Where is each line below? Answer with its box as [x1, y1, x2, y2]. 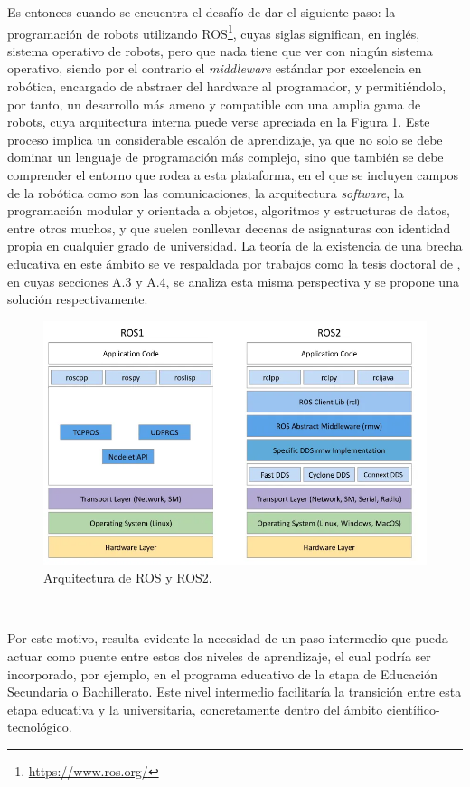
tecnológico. [7, 717, 72, 736]
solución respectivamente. [7, 289, 148, 308]
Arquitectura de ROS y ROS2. [43, 568, 212, 587]
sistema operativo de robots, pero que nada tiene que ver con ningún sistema [7, 41, 433, 60]
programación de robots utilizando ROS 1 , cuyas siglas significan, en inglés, [7, 21, 420, 43]
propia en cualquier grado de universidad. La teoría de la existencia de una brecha [7, 236, 463, 255]
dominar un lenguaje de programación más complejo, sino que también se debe [7, 147, 444, 166]
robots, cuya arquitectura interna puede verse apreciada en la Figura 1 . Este [7, 112, 430, 131]
